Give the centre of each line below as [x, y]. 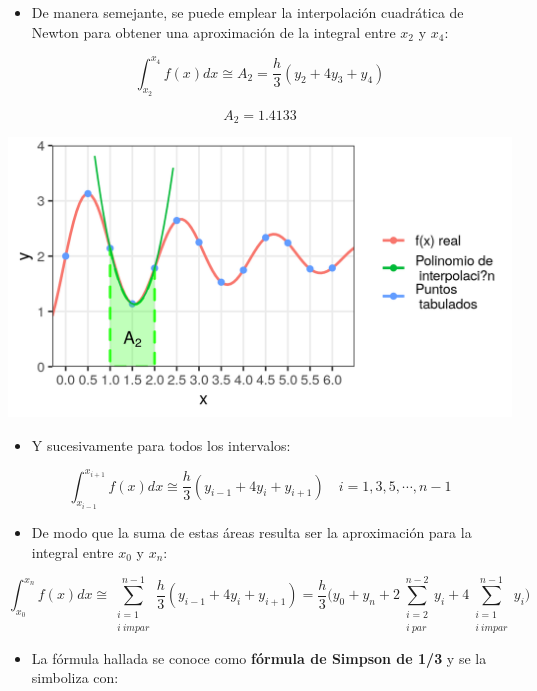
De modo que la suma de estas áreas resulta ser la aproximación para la [251, 532]
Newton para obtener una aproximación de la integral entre [213, 31]
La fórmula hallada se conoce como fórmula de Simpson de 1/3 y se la [259, 657]
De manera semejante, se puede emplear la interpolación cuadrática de [247, 12]
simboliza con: [75, 677]
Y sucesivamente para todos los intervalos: [161, 444]
